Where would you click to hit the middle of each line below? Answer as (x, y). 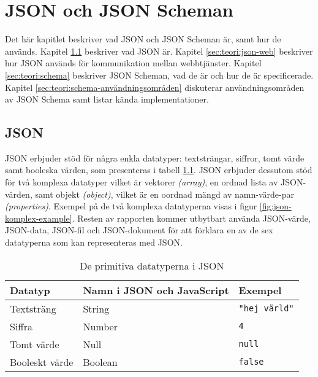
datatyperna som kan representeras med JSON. (94, 242)
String (96, 308)
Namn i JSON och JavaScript (156, 290)
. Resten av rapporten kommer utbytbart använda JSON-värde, (191, 218)
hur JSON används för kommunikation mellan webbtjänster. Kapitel (133, 63)
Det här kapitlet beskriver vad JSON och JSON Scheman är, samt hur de (143, 39)
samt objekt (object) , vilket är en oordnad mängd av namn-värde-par (165, 194)
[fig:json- (275, 206)
